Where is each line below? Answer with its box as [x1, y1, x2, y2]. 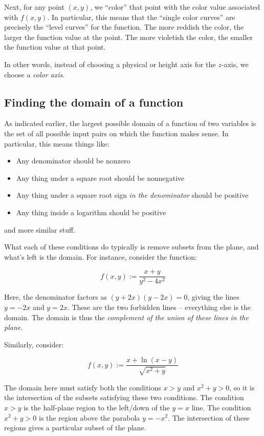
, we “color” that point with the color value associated [90, 2, 260, 12]
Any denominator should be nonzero [16, 155, 130, 166]
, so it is [229, 382, 255, 392]
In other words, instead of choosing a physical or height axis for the [4, 58, 216, 69]
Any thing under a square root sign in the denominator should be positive [16, 190, 249, 200]
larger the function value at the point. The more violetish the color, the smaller [4, 31, 253, 42]
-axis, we [221, 58, 249, 69]
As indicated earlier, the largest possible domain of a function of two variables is [4, 118, 256, 129]
